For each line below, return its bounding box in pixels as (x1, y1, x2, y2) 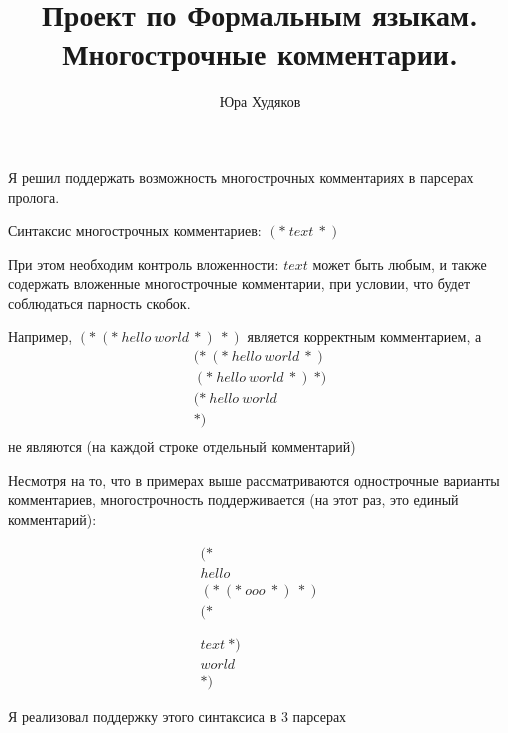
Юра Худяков (219, 91, 301, 112)
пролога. (8, 186, 60, 207)
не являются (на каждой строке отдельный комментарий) (8, 436, 356, 457)
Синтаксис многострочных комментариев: (8, 220, 262, 241)
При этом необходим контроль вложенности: (8, 253, 279, 274)
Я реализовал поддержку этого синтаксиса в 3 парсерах (8, 705, 347, 726)
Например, (8, 326, 73, 347)
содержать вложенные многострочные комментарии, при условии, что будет (8, 273, 471, 294)
